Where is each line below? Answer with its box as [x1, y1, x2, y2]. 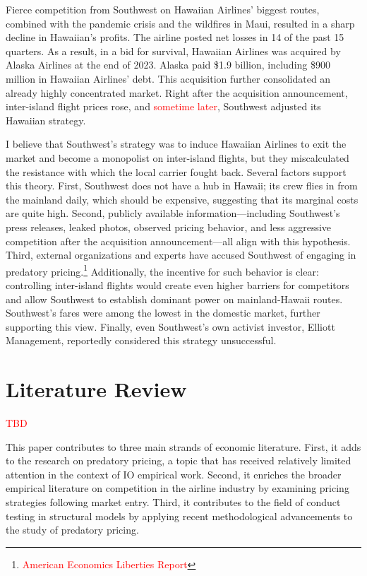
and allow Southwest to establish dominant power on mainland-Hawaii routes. [6, 291, 343, 306]
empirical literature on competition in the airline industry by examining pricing [6, 481, 349, 495]
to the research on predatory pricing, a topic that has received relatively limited [6, 453, 351, 468]
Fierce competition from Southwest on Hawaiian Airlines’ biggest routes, [6, 2, 320, 16]
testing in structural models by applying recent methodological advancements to [6, 508, 353, 523]
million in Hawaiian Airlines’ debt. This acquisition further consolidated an [6, 71, 331, 86]
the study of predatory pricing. [6, 522, 139, 537]
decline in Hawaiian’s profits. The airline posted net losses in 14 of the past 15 [6, 30, 344, 45]
